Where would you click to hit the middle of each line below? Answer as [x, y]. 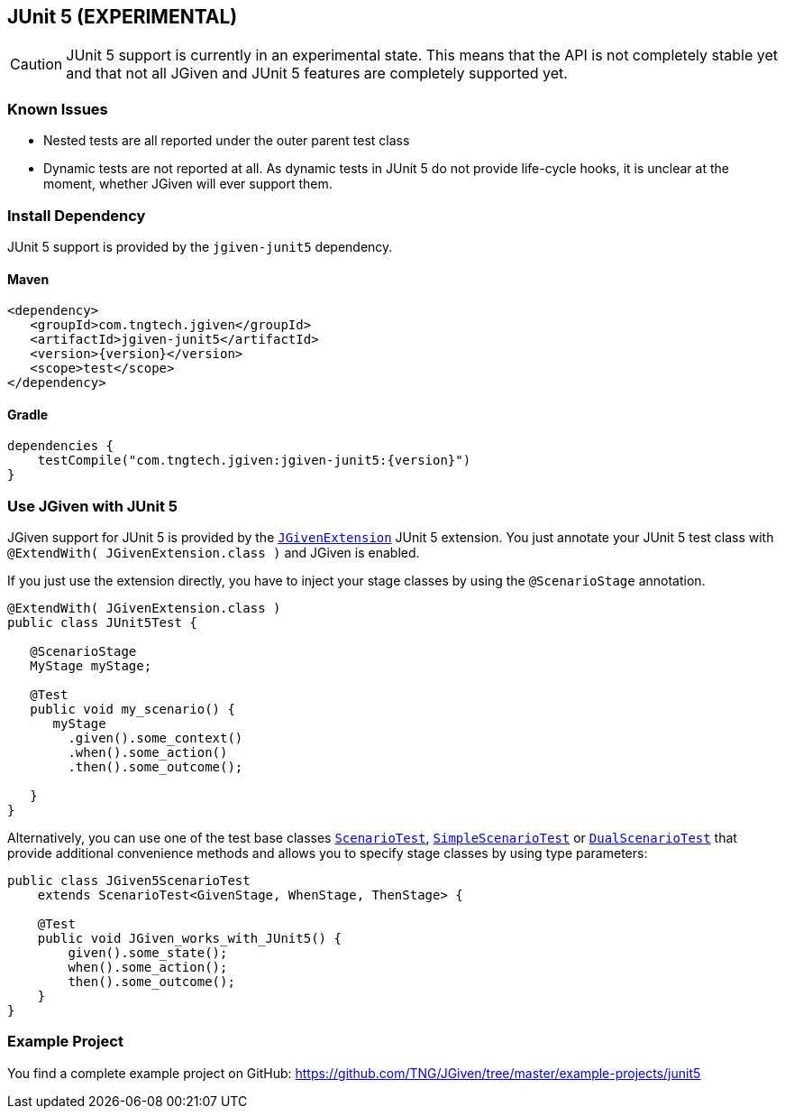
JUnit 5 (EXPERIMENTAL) [123, 17]
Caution [37, 65]
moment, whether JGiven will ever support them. [188, 184]
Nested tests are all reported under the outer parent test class [227, 141]
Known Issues [58, 109]
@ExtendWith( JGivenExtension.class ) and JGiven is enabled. [214, 553]
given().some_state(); [148, 953]
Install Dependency [77, 215]
